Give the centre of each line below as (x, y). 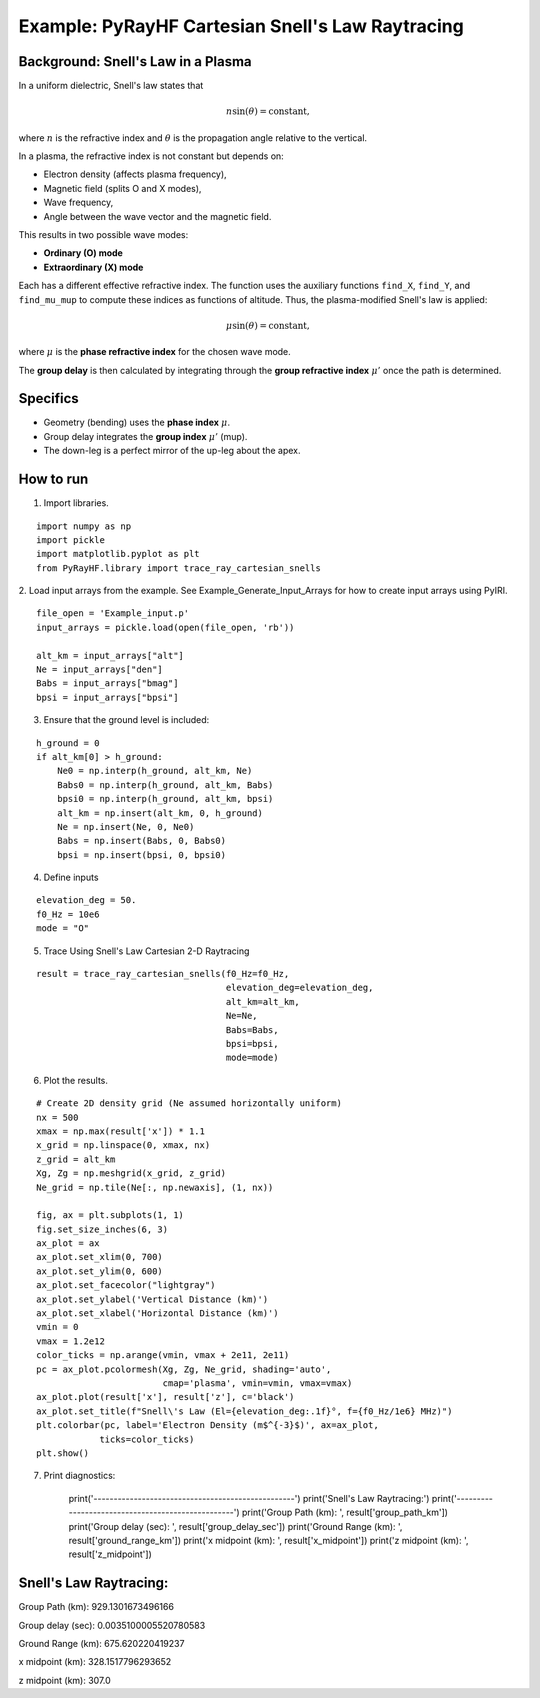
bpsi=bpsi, (252, 1043)
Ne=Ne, (242, 1016)
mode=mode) (252, 1058)
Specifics (48, 398)
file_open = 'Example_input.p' (113, 613)
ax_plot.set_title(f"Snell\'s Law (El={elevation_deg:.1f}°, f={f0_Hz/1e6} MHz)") (244, 1411)
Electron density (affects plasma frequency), (135, 174)
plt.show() (63, 1453)
